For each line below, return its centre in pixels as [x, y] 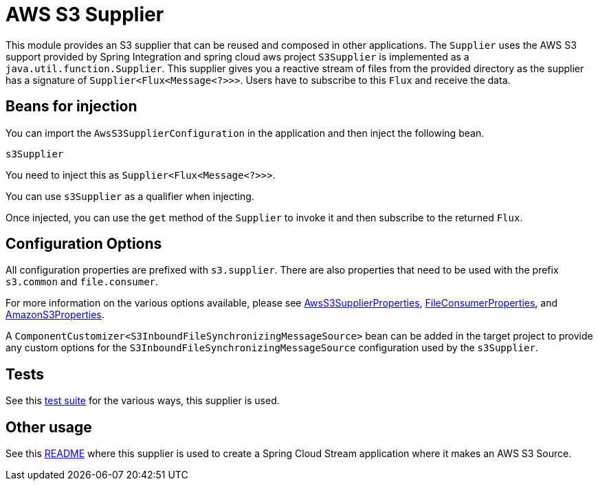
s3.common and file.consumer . [82, 282]
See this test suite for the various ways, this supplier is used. [143, 401]
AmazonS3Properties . [55, 315]
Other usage [49, 427]
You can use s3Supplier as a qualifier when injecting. [130, 196]
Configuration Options [84, 244]
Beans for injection [71, 107]
